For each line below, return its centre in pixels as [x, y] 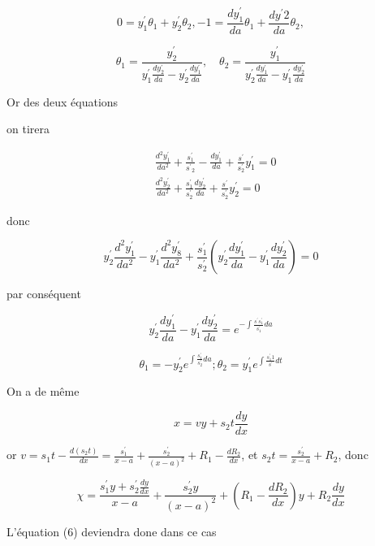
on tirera [28, 129]
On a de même [43, 391]
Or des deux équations [62, 101]
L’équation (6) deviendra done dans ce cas [112, 531]
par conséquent [44, 294]
